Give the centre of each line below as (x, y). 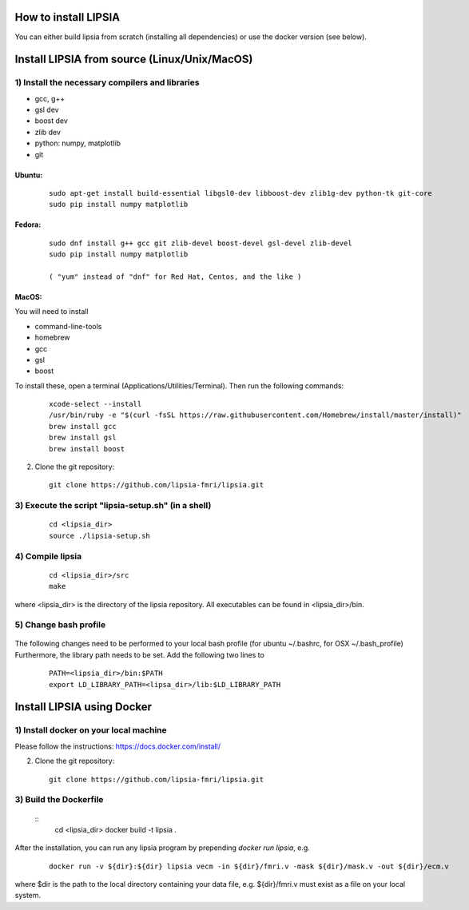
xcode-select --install (95, 404)
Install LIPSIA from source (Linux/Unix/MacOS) (134, 60)
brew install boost (87, 449)
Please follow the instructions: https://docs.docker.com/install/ (118, 746)
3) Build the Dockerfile (59, 800)
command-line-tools (68, 326)
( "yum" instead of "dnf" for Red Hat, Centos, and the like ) (175, 276)
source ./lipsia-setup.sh (100, 536)
